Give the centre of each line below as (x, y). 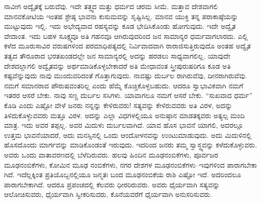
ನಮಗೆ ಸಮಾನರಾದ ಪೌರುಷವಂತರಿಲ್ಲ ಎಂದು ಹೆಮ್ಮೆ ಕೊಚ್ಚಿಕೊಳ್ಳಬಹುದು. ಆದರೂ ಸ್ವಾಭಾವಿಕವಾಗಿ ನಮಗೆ (124, 85)
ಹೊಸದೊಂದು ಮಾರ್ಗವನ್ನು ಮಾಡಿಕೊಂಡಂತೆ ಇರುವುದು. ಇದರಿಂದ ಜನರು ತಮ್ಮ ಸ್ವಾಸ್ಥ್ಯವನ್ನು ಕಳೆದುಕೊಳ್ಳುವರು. (131, 145)
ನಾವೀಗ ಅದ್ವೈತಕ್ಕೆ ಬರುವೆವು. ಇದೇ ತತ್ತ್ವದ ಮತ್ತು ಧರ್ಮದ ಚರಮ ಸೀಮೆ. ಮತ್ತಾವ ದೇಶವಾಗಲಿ (111, 6)
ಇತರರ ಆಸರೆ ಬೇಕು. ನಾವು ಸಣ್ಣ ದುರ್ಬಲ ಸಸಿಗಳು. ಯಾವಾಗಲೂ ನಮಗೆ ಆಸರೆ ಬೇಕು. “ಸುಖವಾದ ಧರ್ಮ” (128, 95)
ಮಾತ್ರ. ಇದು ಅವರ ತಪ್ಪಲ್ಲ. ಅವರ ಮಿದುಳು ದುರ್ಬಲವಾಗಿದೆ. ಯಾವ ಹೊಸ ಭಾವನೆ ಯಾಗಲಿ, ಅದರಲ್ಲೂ (124, 125)
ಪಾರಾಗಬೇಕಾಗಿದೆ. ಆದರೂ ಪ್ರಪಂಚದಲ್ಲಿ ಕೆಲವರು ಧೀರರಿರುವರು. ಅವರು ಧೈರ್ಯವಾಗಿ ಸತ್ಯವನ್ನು (112, 184)
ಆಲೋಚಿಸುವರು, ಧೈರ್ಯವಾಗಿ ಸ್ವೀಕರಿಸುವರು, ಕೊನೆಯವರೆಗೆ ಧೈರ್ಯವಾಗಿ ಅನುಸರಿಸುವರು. (108, 194)
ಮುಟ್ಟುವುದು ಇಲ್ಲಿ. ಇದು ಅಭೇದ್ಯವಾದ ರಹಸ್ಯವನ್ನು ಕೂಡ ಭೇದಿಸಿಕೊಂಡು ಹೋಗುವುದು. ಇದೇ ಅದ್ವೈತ (120, 26)
